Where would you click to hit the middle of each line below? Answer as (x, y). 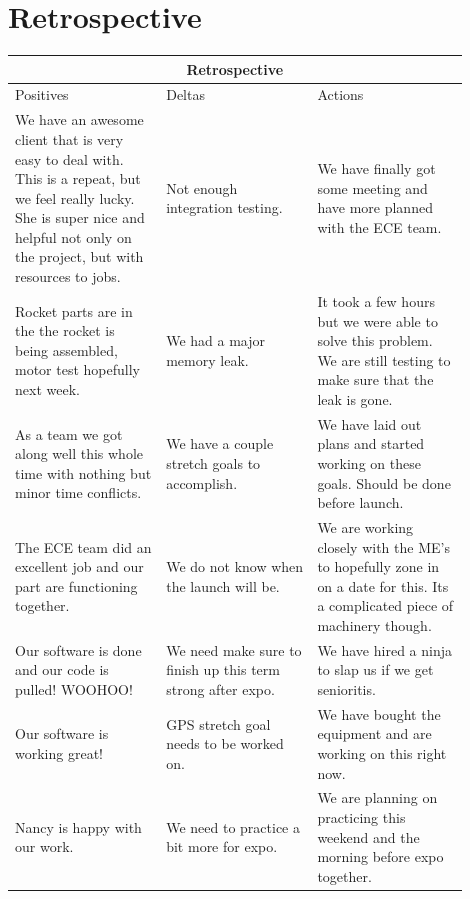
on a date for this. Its (383, 585)
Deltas (185, 94)
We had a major (216, 340)
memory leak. (207, 359)
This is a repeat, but (78, 178)
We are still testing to (384, 359)
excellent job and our (79, 566)
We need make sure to (234, 649)
